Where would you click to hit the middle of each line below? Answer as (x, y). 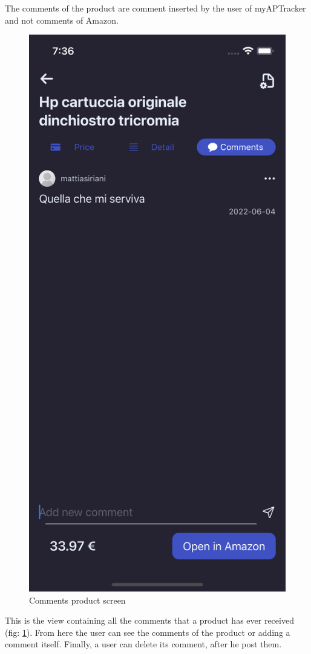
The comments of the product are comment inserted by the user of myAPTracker (155, 8)
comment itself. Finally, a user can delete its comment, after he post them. (143, 644)
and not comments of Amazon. (62, 20)
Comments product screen (77, 600)
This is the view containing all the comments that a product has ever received (149, 620)
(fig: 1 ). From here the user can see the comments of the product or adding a (148, 632)
